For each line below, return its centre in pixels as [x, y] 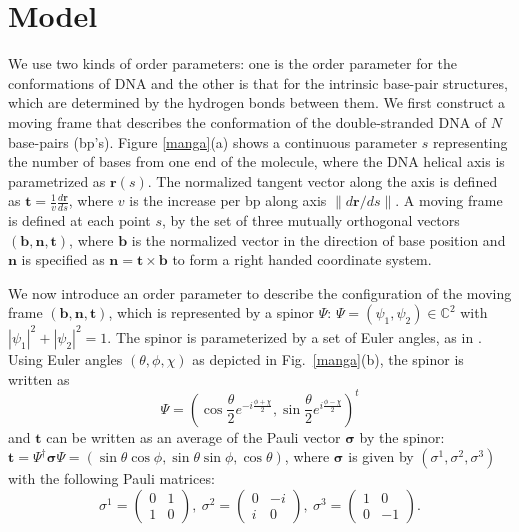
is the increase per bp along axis [228, 200]
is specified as [63, 259]
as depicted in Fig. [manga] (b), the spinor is [328, 358]
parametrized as [57, 180]
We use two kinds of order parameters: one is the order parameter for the [233, 63]
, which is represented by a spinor [211, 312]
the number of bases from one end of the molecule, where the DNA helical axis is [256, 161]
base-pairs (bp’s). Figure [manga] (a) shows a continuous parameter [213, 141]
